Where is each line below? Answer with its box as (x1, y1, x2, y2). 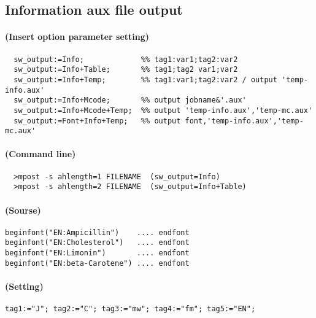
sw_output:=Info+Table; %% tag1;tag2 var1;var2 (13, 65, 238, 74)
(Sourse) (5, 203, 41, 216)
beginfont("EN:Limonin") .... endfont (5, 249, 190, 258)
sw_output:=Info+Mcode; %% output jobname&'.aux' (13, 96, 247, 105)
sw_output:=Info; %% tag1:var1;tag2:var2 (13, 55, 238, 64)
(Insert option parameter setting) (5, 30, 150, 43)
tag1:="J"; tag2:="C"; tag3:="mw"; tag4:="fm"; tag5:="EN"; (5, 304, 256, 314)
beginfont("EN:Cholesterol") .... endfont (5, 238, 190, 247)
